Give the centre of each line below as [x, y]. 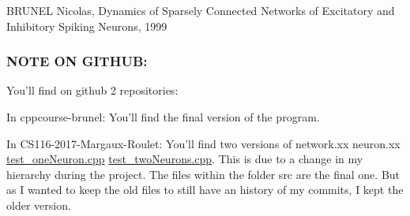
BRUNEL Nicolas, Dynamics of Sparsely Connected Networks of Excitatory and [201, 10]
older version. [39, 205]
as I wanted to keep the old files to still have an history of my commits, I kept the [205, 190]
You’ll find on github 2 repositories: [92, 90]
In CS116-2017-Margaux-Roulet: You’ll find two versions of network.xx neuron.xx [203, 143]
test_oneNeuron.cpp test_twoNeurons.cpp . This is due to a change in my [185, 159]
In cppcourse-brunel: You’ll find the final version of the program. [163, 117]
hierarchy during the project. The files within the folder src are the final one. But [203, 174]
